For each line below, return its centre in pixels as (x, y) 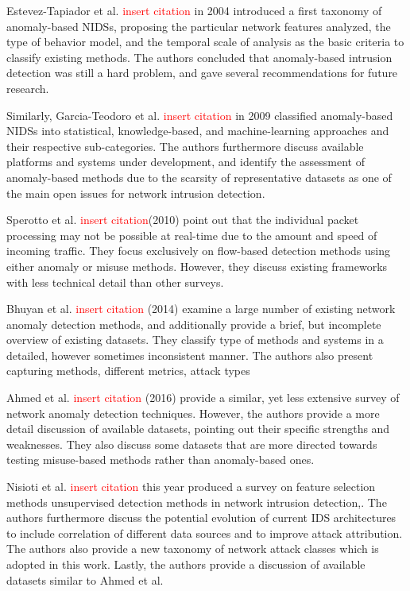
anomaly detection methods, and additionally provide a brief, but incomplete (194, 324)
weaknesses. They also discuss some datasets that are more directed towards (192, 444)
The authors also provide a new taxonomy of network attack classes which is (193, 549)
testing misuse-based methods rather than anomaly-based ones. (161, 460)
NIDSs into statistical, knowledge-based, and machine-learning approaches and (198, 131)
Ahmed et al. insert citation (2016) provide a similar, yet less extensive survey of (203, 398)
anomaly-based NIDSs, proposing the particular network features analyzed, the (199, 26)
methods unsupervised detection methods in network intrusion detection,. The (197, 502)
